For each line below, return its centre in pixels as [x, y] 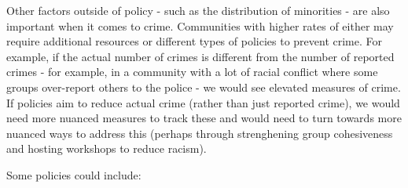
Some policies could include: [74, 174]
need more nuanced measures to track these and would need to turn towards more [204, 118]
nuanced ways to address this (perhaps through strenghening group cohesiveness [200, 133]
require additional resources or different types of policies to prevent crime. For [195, 41]
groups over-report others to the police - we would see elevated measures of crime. [204, 87]
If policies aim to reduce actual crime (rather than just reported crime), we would [203, 102]
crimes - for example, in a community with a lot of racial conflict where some [192, 72]
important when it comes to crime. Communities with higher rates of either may [200, 25]
